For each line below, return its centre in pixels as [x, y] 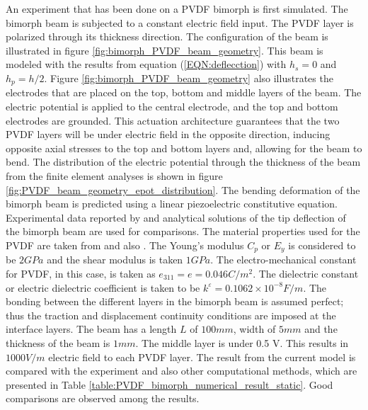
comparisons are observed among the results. [103, 398]
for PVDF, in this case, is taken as [81, 273]
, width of [254, 329]
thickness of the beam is [58, 342]
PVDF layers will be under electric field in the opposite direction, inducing [168, 134]
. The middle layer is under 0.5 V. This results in [242, 342]
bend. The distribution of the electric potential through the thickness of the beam [183, 162]
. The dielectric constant [306, 273]
